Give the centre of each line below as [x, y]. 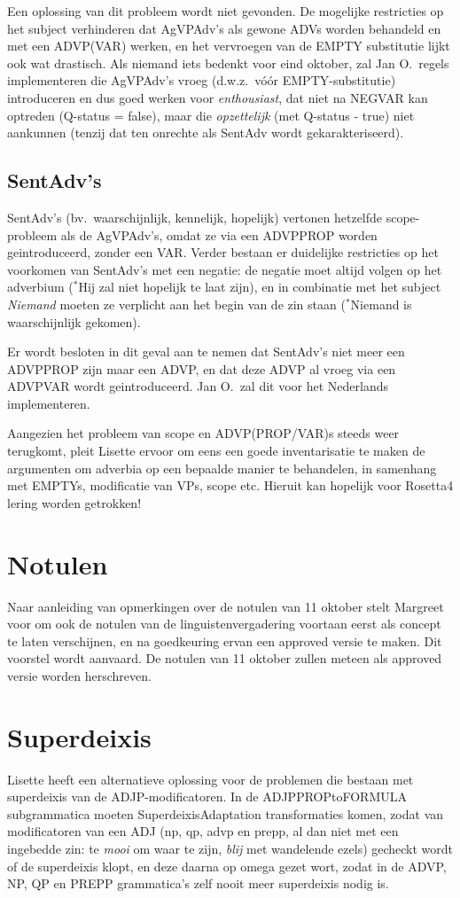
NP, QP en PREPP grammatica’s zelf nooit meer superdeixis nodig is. [198, 883]
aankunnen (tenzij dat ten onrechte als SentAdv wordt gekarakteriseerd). [206, 133]
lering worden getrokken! [74, 502]
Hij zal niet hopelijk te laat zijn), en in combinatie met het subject [260, 287]
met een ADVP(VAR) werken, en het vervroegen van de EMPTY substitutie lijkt [229, 46]
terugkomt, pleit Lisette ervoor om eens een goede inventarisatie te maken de [216, 451]
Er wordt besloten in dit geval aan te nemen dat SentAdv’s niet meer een [206, 351]
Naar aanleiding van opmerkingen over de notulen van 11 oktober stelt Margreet [226, 606]
